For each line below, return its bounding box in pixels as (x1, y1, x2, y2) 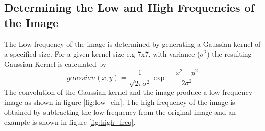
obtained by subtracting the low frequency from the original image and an (4, 107, 236, 117)
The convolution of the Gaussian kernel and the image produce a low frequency (4, 86, 253, 97)
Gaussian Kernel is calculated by (4, 58, 107, 69)
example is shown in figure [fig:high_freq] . (4, 116, 136, 127)
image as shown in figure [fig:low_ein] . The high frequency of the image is (4, 96, 235, 107)
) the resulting (207, 48, 252, 59)
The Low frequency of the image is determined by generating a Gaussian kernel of (4, 38, 261, 49)
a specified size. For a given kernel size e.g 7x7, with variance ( (4, 48, 200, 59)
